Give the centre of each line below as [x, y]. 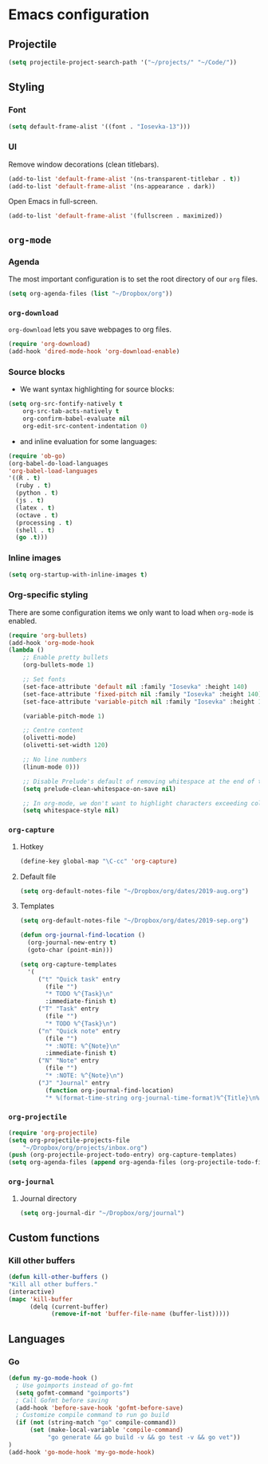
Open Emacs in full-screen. [53, 202]
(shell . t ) [35, 530]
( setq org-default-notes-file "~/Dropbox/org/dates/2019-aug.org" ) [134, 891]
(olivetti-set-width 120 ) [66, 746]
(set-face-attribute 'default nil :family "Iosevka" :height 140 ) [135, 687]
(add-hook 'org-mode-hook [51, 643]
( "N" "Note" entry [69, 1061]
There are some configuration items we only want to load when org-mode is [131, 612]
